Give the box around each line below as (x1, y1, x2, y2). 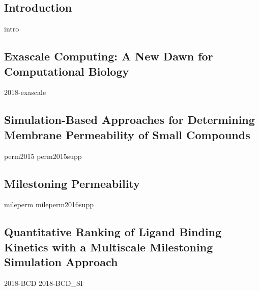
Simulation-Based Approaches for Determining (4, 112, 255, 127)
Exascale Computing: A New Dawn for (4, 48, 213, 64)
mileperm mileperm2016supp (4, 199, 94, 210)
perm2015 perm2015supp (4, 150, 82, 161)
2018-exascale (4, 87, 46, 98)
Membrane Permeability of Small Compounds (4, 126, 250, 142)
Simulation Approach (4, 254, 118, 270)
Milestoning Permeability (4, 175, 140, 191)
